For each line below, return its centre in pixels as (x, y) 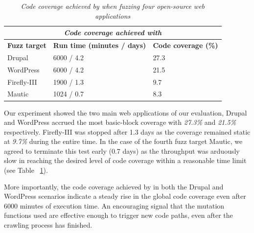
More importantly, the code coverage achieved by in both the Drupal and (114, 186)
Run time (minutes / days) (100, 45)
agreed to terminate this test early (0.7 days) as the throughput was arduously (122, 151)
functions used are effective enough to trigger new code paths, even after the (118, 215)
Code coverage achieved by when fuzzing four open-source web (113, 6)
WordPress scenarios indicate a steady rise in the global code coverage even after (125, 196)
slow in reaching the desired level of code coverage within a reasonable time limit (125, 160)
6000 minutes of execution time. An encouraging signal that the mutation (114, 205)
